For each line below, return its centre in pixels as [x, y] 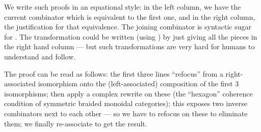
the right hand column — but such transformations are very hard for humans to [129, 46]
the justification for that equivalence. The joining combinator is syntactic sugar [128, 27]
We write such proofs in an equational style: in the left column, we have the [123, 7]
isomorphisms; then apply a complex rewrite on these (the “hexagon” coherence [128, 93]
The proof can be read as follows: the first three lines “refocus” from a [114, 73]
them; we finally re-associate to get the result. [76, 123]
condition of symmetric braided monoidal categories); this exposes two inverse [126, 103]
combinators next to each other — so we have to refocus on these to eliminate [126, 113]
